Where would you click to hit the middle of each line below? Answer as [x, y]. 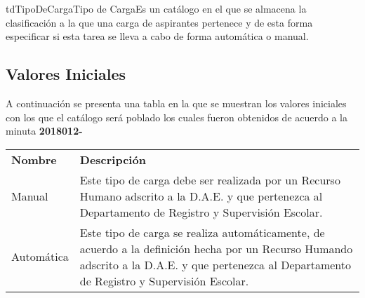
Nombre [34, 159]
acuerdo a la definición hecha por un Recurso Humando [216, 248]
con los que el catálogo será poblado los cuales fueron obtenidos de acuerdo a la [177, 117]
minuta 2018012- [44, 131]
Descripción [113, 159]
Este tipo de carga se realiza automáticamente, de [202, 232]
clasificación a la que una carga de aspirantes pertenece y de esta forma [159, 22]
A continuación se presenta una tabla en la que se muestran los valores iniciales [176, 103]
